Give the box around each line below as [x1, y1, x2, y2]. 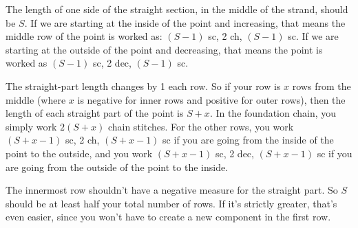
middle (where [6, 92, 66, 106]
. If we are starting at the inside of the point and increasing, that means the [24, 15, 346, 30]
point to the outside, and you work [6, 146, 153, 160]
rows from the [292, 78, 351, 93]
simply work [6, 119, 57, 133]
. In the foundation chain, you [209, 106, 337, 120]
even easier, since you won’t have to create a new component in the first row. [6, 209, 331, 224]
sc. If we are [288, 29, 339, 43]
